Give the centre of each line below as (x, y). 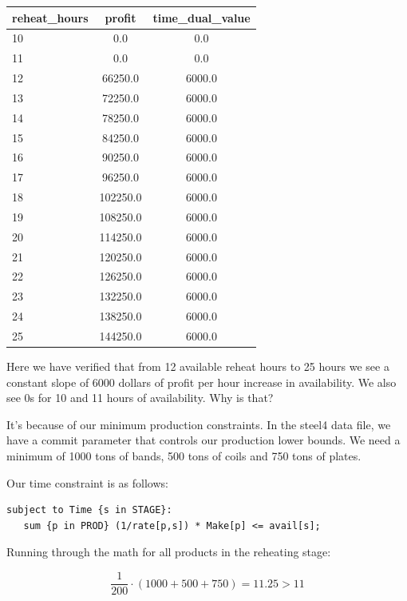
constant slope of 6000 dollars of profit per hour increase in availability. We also (202, 382)
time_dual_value (202, 17)
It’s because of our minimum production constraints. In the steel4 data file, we (199, 424)
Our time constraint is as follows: (87, 482)
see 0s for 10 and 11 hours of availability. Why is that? (140, 398)
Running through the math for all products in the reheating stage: (169, 552)
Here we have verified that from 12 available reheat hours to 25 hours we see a (198, 366)
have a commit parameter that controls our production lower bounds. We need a (203, 440)
